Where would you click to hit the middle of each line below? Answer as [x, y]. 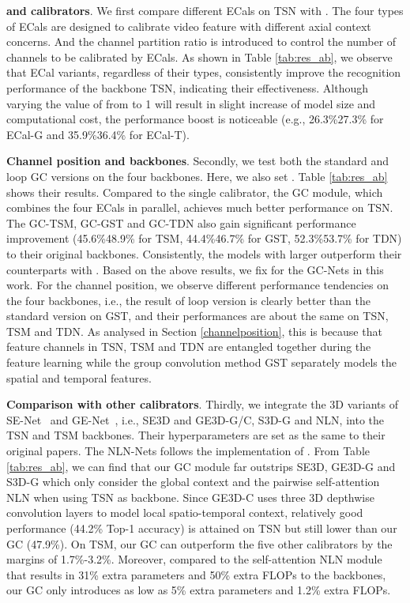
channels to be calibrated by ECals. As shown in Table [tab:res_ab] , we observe [199, 57]
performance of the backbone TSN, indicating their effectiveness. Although [188, 87]
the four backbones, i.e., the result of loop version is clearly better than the [188, 300]
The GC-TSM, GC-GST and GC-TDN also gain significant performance [181, 222]
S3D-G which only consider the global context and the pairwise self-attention [193, 482]
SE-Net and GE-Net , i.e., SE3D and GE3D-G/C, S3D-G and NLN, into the [196, 419]
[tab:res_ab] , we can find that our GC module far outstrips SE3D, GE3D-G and [201, 466]
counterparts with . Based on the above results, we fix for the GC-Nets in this [195, 269]
